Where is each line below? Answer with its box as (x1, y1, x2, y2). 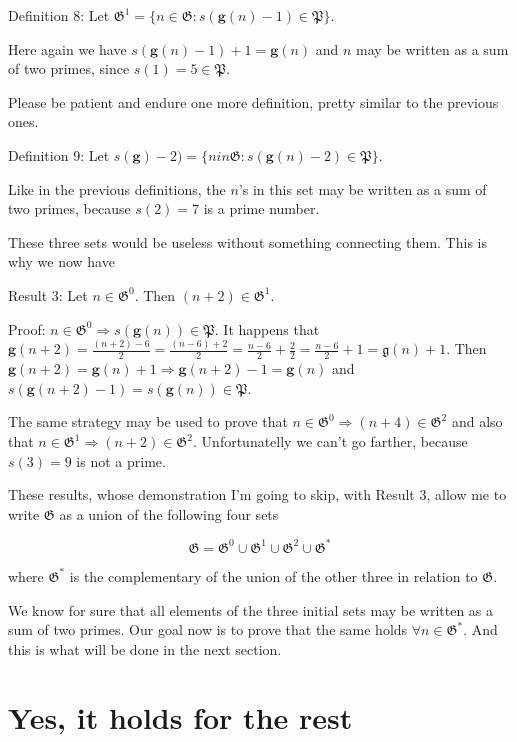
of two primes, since (8, 58, 130, 79)
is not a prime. (76, 450, 166, 471)
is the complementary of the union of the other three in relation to (69, 565, 478, 586)
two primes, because (8, 198, 131, 219)
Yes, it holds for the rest (8, 697, 353, 738)
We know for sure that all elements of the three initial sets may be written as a (8, 599, 494, 620)
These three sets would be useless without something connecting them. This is (8, 231, 487, 252)
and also (451, 411, 503, 432)
